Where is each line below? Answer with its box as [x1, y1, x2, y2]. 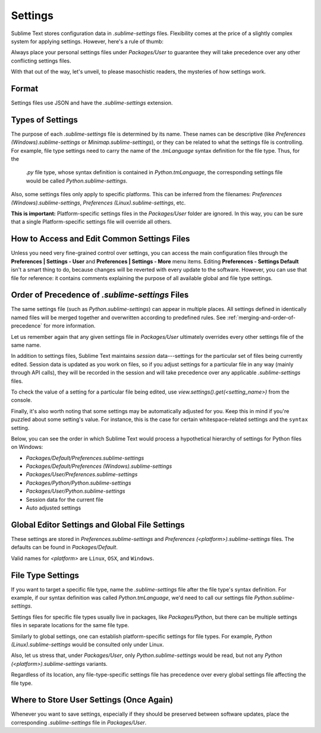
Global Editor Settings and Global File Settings [11, 520, 185, 530]
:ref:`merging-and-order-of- [226, 314, 296, 321]
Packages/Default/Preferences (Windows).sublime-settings [26, 463, 172, 470]
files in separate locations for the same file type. [11, 622, 130, 629]
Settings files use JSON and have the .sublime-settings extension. [11, 99, 173, 106]
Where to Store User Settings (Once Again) [11, 695, 174, 705]
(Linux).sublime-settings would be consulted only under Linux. [11, 641, 165, 648]
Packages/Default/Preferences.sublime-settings [26, 454, 144, 461]
